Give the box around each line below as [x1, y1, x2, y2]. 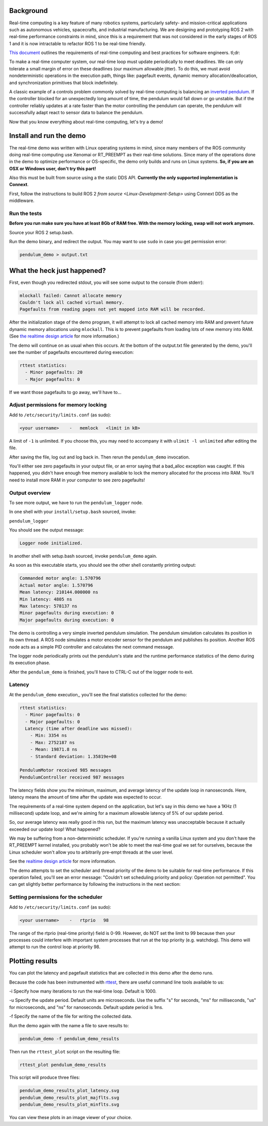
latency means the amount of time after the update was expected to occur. [9, 794, 162, 800]
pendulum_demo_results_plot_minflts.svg [19, 1102, 119, 1108]
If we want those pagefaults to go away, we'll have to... [9, 389, 122, 395]
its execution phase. [9, 660, 51, 666]
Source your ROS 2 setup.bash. [9, 229, 74, 235]
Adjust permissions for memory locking [9, 401, 107, 408]
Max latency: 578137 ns [19, 603, 78, 609]
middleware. [9, 198, 35, 203]
